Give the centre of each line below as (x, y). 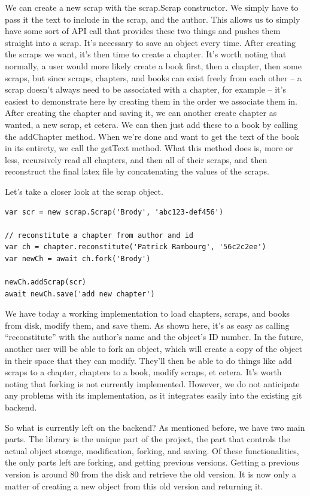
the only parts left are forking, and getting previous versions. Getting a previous (152, 462)
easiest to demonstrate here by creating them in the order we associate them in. (151, 101)
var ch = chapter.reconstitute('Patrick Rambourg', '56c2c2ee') (136, 247)
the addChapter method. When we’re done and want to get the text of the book (152, 136)
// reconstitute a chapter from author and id (99, 235)
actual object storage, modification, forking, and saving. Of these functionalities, (152, 450)
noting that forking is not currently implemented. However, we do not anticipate (152, 383)
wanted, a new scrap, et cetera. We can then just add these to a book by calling (151, 124)
